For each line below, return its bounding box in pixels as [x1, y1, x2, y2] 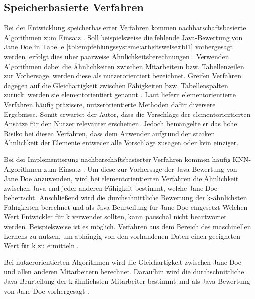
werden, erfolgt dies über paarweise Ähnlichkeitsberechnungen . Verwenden [4, 51, 229, 61]
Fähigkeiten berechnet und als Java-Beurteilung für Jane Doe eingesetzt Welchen [4, 202, 248, 212]
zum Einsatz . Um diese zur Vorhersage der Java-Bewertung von [44, 163, 237, 174]
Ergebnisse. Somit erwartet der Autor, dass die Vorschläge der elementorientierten [4, 109, 251, 119]
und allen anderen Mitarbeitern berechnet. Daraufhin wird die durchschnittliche [4, 266, 244, 276]
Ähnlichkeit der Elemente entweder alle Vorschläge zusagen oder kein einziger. [4, 138, 239, 148]
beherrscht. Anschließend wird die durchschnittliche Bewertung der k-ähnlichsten [4, 192, 247, 203]
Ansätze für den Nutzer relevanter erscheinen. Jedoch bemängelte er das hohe [4, 118, 237, 129]
